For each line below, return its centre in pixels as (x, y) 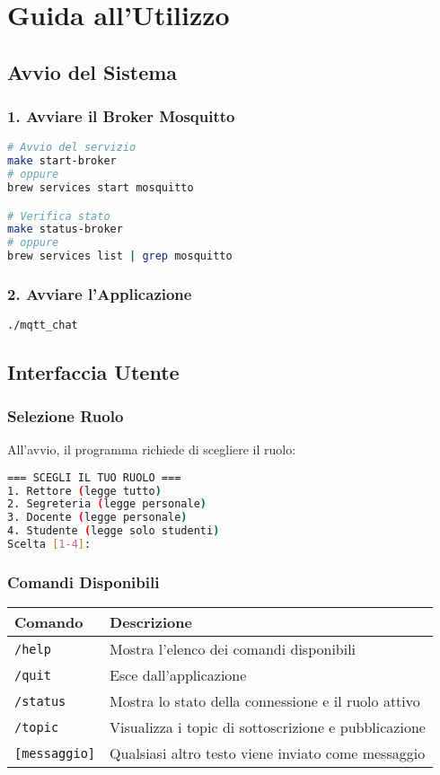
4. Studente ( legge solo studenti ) (114, 531)
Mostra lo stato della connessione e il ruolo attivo (265, 701)
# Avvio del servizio (72, 148)
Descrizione (151, 622)
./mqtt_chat (43, 326)
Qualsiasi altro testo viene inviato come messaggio (268, 753)
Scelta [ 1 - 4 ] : (49, 545)
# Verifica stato (59, 216)
